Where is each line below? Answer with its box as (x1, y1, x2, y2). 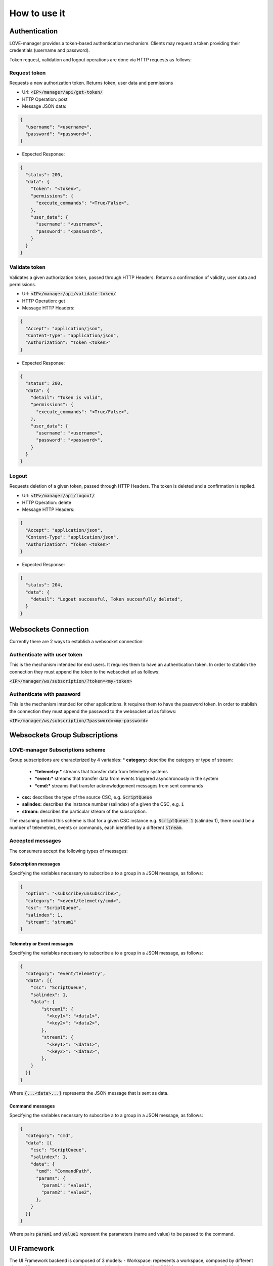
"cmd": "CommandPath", (36, 1168, 93, 1174)
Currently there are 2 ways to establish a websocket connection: (9, 639, 144, 645)
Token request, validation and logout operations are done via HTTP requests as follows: (9, 56, 192, 63)
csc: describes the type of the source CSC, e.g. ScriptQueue (22, 794, 152, 800)
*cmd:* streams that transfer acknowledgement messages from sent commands (34, 782, 203, 788)
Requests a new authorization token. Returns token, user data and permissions (9, 80, 173, 86)
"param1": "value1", (41, 1182, 93, 1189)
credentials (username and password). (9, 47, 90, 53)
